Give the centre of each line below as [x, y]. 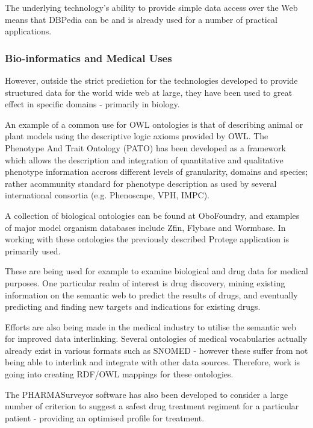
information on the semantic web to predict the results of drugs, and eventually [151, 294]
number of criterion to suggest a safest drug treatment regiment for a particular [152, 406]
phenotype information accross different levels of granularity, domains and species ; [156, 172]
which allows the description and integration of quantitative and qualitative [144, 159]
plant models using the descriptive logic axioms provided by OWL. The [137, 136]
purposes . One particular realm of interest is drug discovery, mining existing [145, 282]
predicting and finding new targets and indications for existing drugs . [133, 307]
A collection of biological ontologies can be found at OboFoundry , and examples [152, 215]
